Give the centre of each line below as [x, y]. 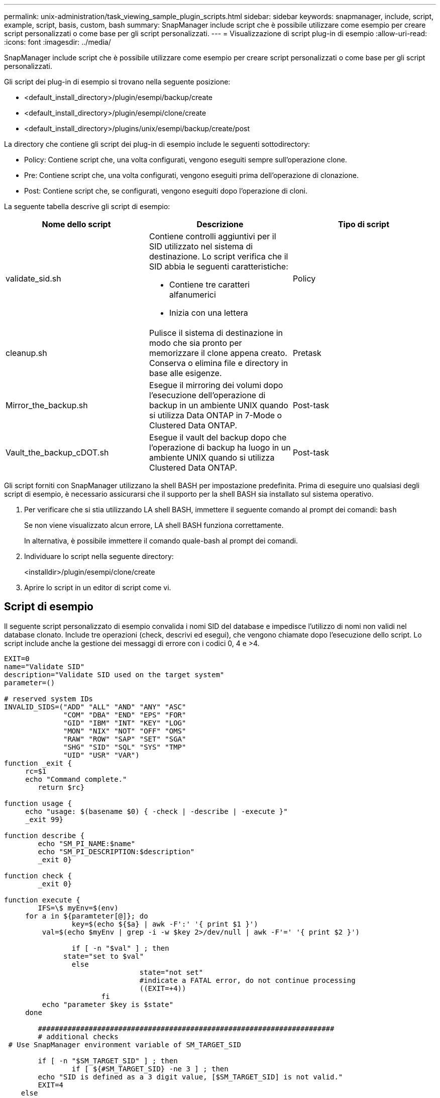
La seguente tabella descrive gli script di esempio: [87, 206]
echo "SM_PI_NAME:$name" [87, 843]
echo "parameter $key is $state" [108, 1004]
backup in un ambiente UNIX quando [218, 405]
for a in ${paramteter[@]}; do [87, 916]
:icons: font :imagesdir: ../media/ [58, 42]
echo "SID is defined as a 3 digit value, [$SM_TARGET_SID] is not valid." [190, 1077]
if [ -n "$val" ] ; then [120, 948]
